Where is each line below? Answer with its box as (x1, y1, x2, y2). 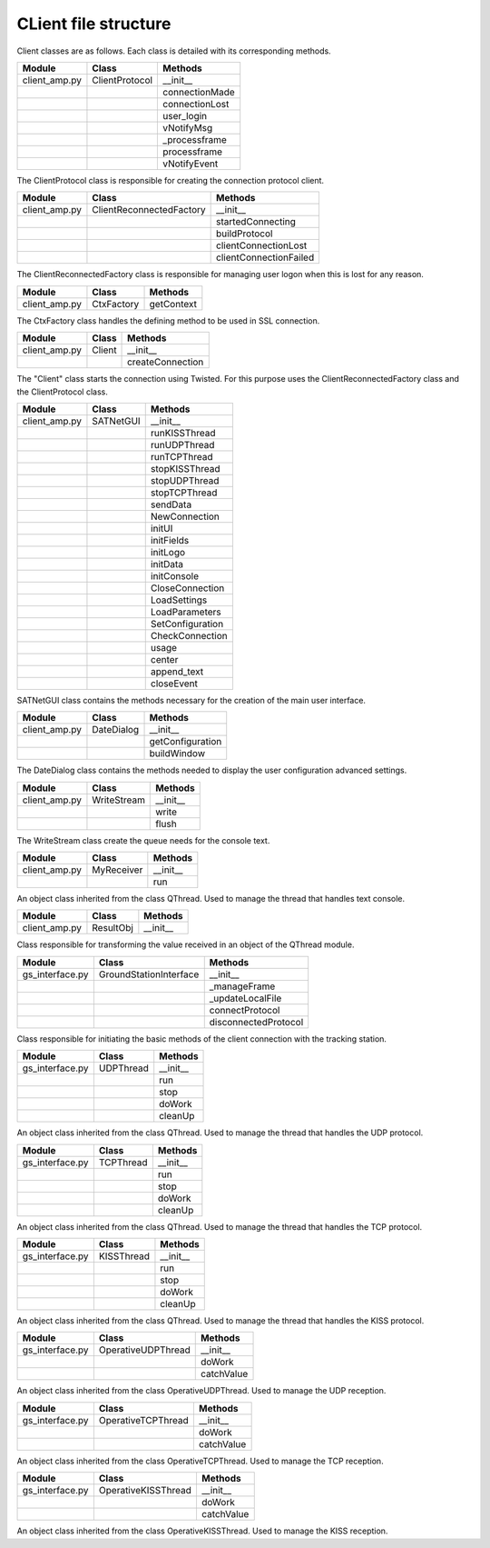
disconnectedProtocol (209, 1015, 304, 1028)
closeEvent (150, 677, 199, 690)
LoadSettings (150, 594, 208, 606)
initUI (150, 522, 173, 534)
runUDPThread (150, 438, 215, 451)
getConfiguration (149, 735, 222, 748)
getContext (149, 297, 197, 310)
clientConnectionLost (216, 239, 308, 252)
